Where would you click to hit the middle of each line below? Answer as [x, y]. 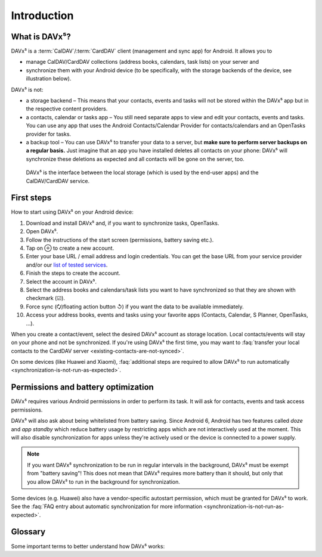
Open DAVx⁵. [42, 231]
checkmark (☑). [46, 298]
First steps [31, 198]
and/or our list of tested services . [67, 265]
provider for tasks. [49, 134]
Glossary [28, 532]
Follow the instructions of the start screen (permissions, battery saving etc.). [120, 240]
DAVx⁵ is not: [27, 89]
